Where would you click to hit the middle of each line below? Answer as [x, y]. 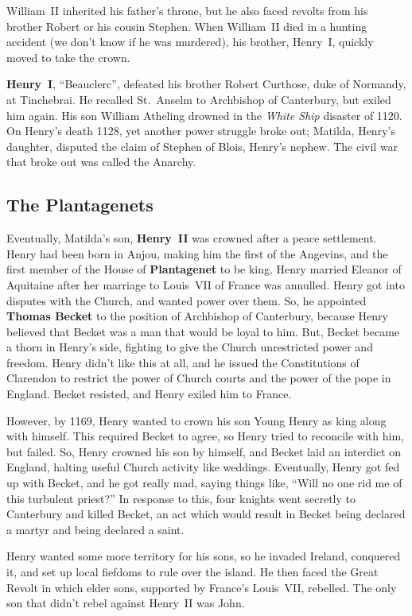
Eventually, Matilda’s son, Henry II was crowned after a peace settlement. [192, 238]
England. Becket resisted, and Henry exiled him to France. [149, 394]
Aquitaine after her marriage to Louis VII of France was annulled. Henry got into [206, 284]
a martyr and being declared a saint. [95, 529]
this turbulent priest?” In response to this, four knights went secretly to [181, 498]
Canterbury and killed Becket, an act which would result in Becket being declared [206, 514]
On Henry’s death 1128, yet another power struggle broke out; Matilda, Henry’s [201, 131]
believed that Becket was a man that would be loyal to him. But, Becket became [203, 331]
